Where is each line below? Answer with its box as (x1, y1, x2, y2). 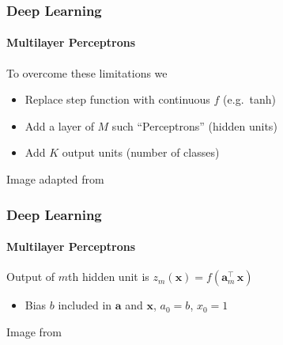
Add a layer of (25, 117, 94, 134)
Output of (6, 268, 55, 285)
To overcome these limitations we (6, 64, 168, 81)
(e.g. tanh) (223, 91, 276, 108)
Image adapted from (6, 171, 104, 188)
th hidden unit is (68, 268, 149, 285)
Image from (6, 323, 62, 339)
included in (58, 297, 112, 313)
